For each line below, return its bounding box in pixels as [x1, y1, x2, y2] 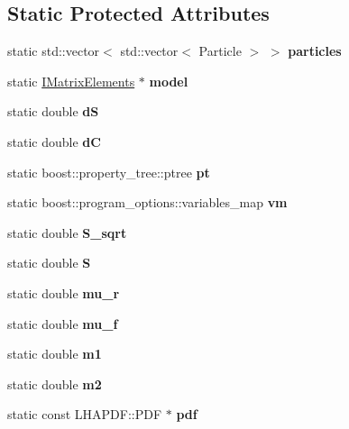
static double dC [7, 132, 101, 151]
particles [288, 41, 342, 60]
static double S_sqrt [7, 223, 127, 242]
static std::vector [7, 41, 100, 60]
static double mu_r [7, 283, 120, 302]
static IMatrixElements [7, 71, 135, 90]
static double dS [7, 102, 99, 121]
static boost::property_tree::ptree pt [7, 162, 210, 181]
